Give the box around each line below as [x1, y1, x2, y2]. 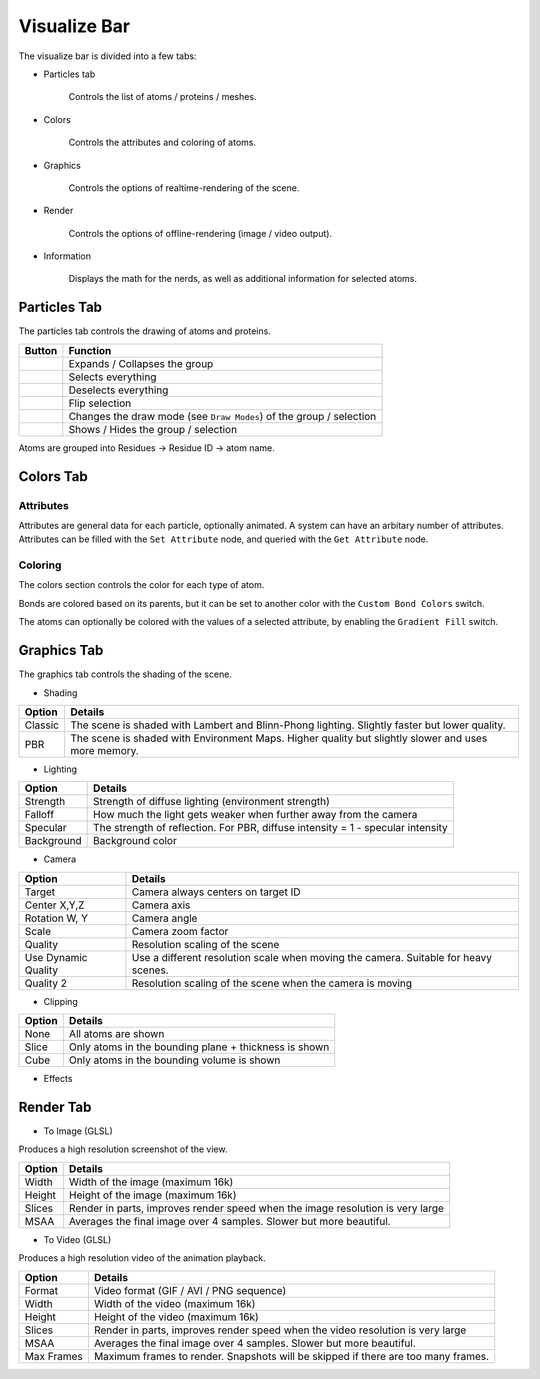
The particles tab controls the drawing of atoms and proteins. [18, 325, 272, 337]
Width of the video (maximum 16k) [93, 1296, 256, 1310]
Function [68, 343, 112, 357]
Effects [43, 1073, 73, 1085]
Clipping [43, 995, 79, 1007]
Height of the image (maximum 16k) [68, 1188, 237, 1202]
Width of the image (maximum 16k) [68, 1175, 234, 1189]
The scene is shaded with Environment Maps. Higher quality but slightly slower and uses [70, 731, 488, 745]
